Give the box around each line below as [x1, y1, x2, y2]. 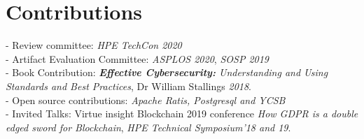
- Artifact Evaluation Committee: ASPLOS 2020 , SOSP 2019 [6, 51, 269, 66]
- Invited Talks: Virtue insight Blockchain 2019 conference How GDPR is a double [6, 106, 358, 121]
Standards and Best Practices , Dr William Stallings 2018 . [6, 78, 252, 93]
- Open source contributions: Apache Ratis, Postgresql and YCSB [6, 92, 286, 107]
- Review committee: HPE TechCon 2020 [6, 38, 182, 52]
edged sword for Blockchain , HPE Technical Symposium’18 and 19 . [6, 119, 291, 134]
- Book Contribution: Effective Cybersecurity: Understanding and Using [6, 65, 328, 80]
